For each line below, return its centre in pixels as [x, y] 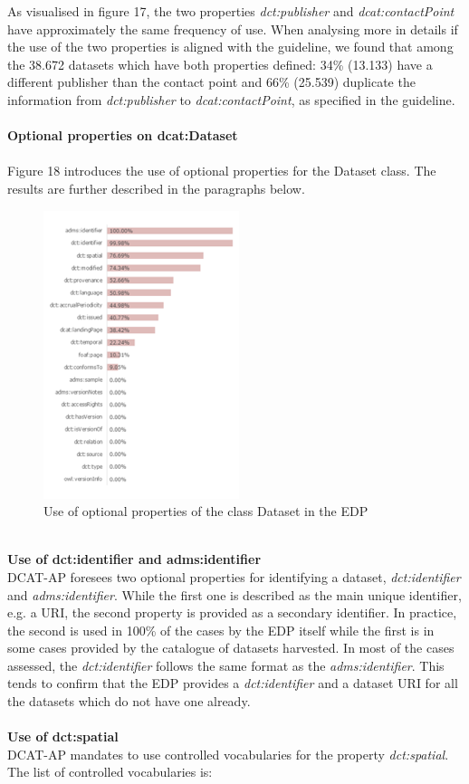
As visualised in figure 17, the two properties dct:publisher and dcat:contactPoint [231, 11]
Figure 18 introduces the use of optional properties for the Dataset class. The [222, 171]
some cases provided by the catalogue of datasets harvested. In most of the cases [231, 648]
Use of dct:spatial [63, 736]
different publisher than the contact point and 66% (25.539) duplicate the [211, 82]
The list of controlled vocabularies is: [110, 772]
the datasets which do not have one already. [129, 701]
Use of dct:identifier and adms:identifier [134, 559]
